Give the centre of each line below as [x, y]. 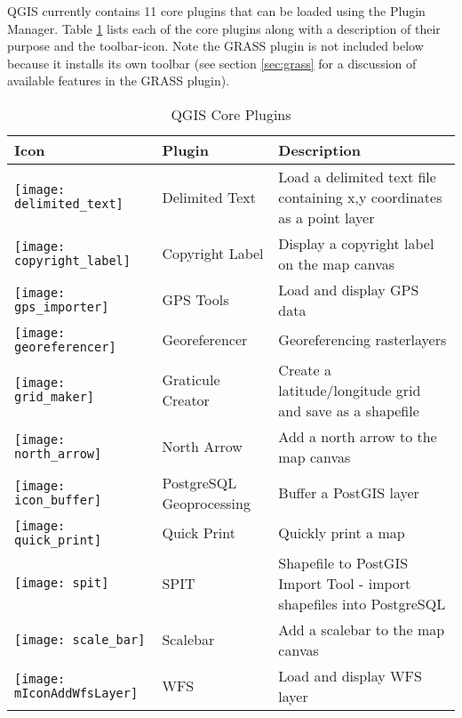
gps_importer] [62, 307]
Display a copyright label [356, 243]
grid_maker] [55, 397]
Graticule [191, 380]
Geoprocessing [206, 503]
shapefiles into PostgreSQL [362, 603]
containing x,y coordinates [360, 197]
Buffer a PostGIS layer [349, 493]
